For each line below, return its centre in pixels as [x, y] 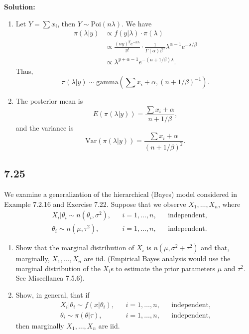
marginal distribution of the [58, 268]
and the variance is [45, 127]
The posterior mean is [49, 101]
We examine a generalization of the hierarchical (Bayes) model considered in [121, 194]
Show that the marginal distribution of [75, 248]
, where [229, 204]
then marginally [40, 325]
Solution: [20, 6]
